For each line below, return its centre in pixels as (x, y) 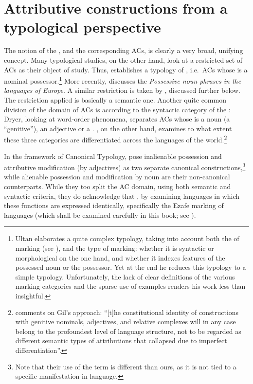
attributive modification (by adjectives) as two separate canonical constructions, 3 (125, 166)
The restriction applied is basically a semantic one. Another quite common (115, 99)
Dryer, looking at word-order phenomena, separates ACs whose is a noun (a (117, 119)
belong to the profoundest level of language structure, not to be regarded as (128, 331)
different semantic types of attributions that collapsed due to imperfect (121, 340)
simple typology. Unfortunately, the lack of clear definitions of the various (125, 276)
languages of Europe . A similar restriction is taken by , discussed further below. (122, 90)
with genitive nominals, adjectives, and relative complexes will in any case (126, 322)
